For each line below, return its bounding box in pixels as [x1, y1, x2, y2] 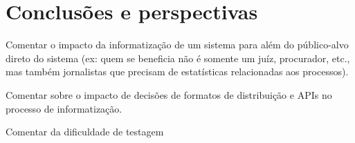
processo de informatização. [6, 101, 122, 115]
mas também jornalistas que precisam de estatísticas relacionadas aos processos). [6, 64, 349, 79]
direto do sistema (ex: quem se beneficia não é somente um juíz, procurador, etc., [6, 50, 350, 65]
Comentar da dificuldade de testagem [6, 124, 164, 139]
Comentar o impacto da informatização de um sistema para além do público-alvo [6, 37, 349, 52]
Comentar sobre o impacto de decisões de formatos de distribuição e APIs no [6, 87, 332, 102]
